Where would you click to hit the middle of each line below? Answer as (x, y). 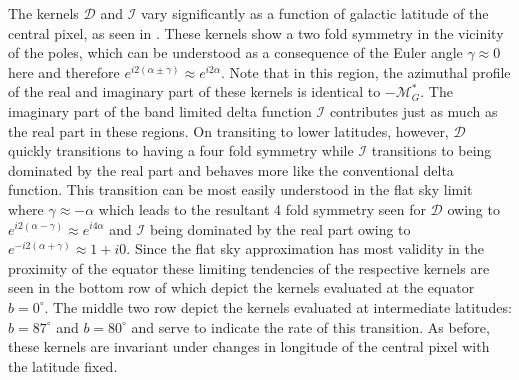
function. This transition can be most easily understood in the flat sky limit (240, 189)
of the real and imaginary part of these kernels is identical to (194, 91)
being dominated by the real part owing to (280, 228)
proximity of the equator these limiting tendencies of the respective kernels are (249, 267)
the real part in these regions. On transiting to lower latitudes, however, (228, 130)
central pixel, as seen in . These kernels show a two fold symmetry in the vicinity (256, 32)
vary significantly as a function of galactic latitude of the (315, 13)
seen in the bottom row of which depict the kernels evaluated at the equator (241, 287)
